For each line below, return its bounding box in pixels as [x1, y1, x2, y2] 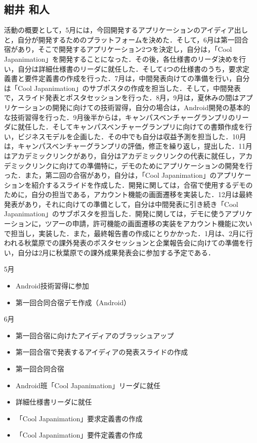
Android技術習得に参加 [15, 281, 89, 291]
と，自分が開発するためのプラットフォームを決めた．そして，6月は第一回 [4, 34, 242, 44]
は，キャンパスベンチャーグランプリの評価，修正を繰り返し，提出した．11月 [4, 141, 253, 151]
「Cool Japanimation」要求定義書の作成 [15, 413, 143, 423]
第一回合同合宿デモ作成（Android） [15, 297, 131, 307]
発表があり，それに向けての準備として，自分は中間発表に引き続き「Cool [4, 199, 239, 209]
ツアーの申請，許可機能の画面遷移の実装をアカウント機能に [45, 218, 239, 229]
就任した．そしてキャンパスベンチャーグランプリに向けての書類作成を [17, 121, 246, 132]
